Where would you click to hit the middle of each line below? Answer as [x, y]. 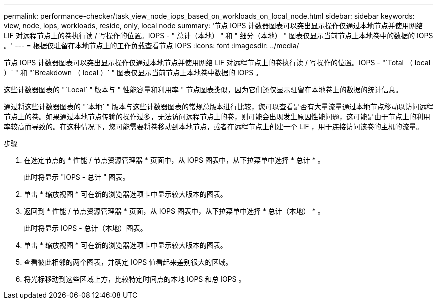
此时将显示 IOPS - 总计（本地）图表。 [86, 228]
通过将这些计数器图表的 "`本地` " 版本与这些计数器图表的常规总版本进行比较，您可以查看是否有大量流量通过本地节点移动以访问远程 [218, 106]
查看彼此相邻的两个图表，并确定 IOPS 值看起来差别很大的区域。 [128, 262]
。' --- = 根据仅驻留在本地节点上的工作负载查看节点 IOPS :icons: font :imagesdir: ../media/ [152, 46]
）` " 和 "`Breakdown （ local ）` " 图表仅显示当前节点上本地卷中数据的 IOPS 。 [133, 73]
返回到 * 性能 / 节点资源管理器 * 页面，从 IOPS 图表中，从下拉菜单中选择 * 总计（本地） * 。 [174, 211]
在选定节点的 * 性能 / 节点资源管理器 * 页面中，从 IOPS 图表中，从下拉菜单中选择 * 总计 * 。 [174, 160]
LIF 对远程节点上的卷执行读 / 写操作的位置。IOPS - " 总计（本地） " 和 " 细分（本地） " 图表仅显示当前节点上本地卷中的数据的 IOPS [218, 36]
